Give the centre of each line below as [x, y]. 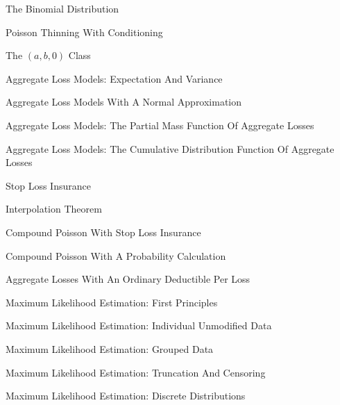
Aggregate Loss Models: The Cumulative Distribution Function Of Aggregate [170, 148]
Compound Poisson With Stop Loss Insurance [103, 232]
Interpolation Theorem [54, 209]
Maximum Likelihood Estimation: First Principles [112, 302]
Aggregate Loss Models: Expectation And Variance [114, 78]
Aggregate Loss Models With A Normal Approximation [124, 102]
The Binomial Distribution [62, 8]
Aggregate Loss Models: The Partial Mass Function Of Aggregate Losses [160, 125]
